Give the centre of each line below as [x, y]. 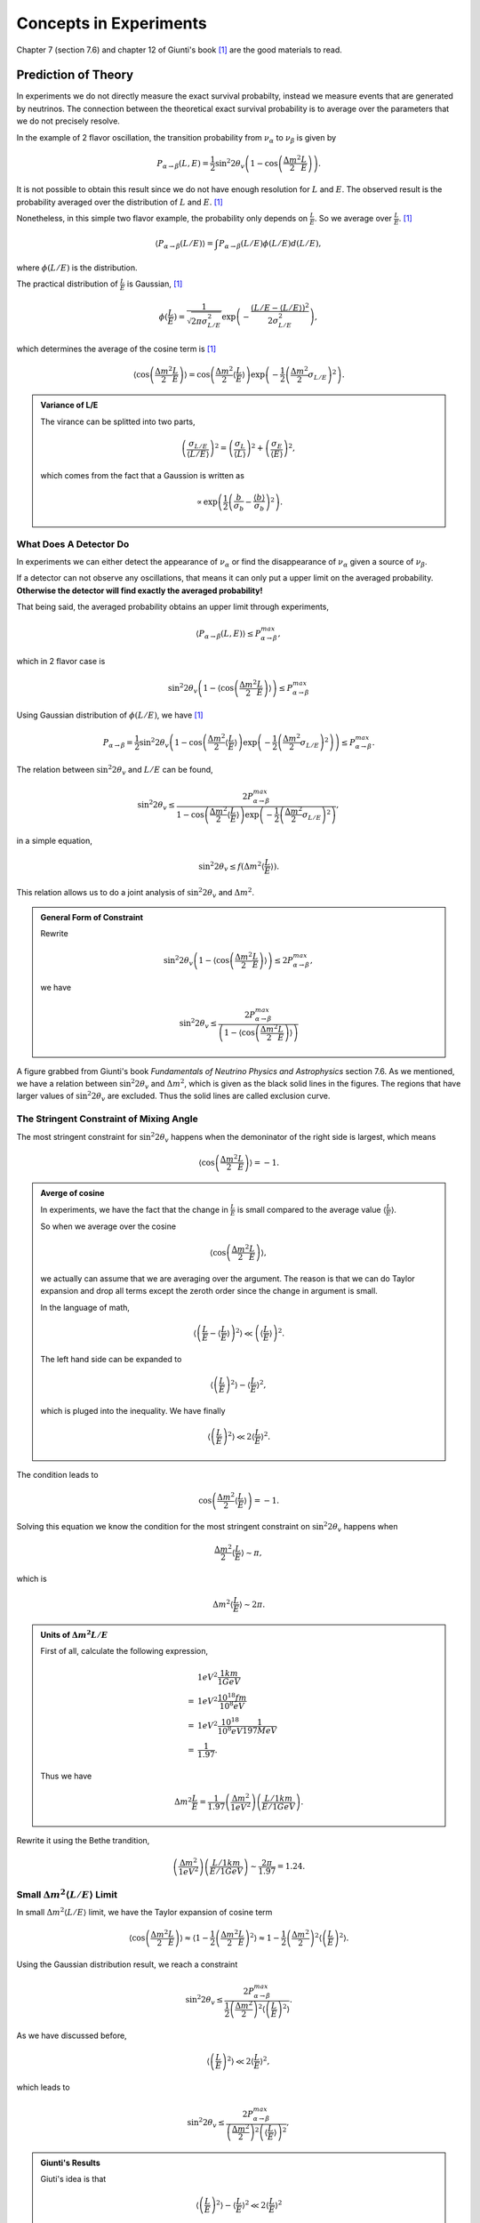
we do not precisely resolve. [68, 121]
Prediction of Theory [75, 75]
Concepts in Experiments [112, 23]
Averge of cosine [72, 1193]
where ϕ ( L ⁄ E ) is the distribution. [77, 268]
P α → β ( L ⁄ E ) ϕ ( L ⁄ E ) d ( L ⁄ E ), [270, 245]
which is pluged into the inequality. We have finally [133, 1410]
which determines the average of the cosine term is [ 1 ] [116, 349]
